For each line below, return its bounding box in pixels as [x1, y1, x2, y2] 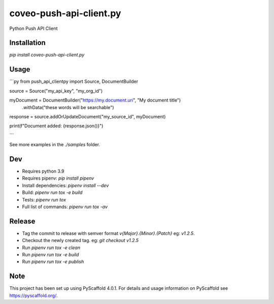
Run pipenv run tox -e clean [22, 244, 81, 251]
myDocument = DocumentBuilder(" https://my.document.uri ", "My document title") [9, 97, 181, 104]
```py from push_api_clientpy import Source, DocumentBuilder [9, 79, 139, 85]
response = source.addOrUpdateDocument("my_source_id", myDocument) [9, 113, 166, 119]
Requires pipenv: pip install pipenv [22, 175, 94, 181]
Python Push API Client [9, 25, 58, 31]
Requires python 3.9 [22, 168, 64, 174]
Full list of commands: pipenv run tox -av [22, 204, 108, 210]
